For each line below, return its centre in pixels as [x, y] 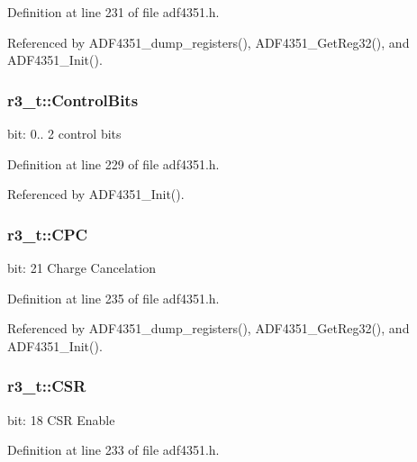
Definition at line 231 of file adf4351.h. [113, 12]
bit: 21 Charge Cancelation [82, 267]
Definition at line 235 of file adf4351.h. [113, 298]
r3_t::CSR [47, 386]
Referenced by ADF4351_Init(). [96, 194]
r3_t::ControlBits [73, 100]
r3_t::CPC [48, 234]
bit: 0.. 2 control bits [64, 133]
